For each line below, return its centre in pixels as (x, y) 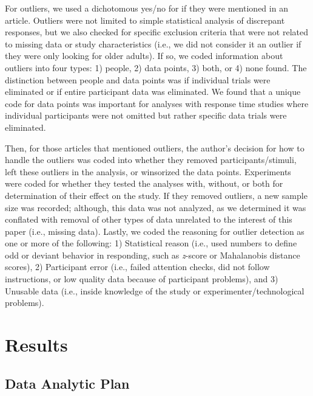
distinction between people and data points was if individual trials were (138, 79)
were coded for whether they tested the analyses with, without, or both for (144, 183)
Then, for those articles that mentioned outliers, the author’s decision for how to (155, 148)
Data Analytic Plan (67, 383)
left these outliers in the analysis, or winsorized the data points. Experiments (148, 171)
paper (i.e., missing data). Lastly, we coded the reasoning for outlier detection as (155, 231)
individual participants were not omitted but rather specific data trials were (146, 115)
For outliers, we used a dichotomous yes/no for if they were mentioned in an (146, 8)
